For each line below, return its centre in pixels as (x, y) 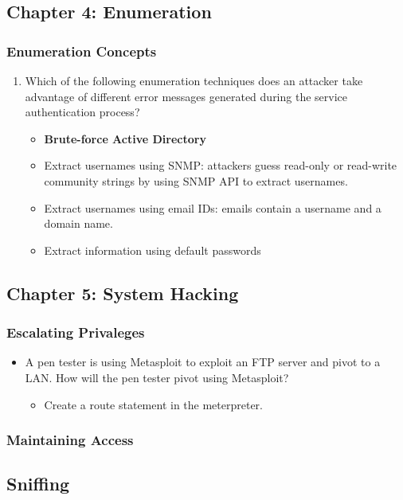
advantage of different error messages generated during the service (186, 96)
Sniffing (38, 484)
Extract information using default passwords (153, 250)
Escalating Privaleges (76, 332)
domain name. (78, 223)
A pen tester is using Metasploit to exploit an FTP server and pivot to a (203, 362)
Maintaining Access (70, 440)
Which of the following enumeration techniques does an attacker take (194, 80)
